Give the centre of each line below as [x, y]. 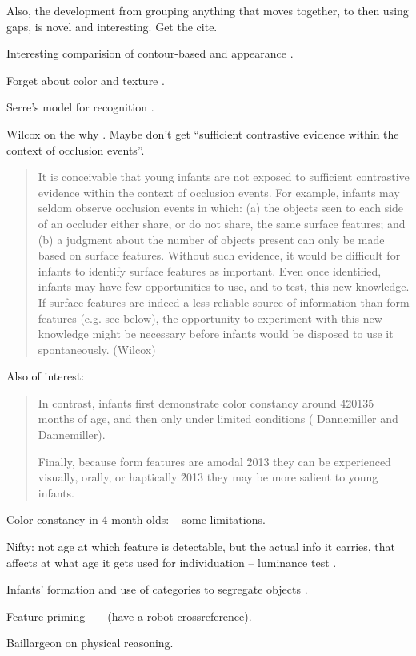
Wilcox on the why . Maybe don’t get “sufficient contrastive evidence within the [203, 133]
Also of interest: [46, 376]
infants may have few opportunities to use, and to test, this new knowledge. [224, 286]
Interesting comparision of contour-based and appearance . [150, 53]
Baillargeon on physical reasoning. [90, 643]
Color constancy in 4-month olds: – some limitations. [136, 519]
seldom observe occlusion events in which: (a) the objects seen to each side [221, 208]
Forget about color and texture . [86, 80]
